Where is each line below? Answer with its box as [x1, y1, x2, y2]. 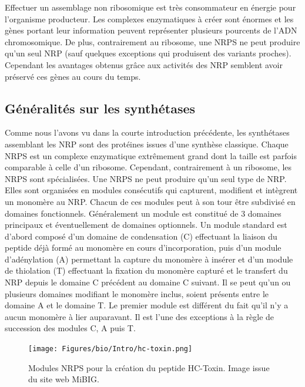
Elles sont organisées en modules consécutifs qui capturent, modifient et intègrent [5, 184, 298, 196]
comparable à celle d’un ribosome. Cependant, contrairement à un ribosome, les [5, 161, 292, 173]
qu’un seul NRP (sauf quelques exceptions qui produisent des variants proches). [5, 47, 291, 59]
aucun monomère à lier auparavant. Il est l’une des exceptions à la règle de [5, 310, 274, 322]
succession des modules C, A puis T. [5, 322, 136, 334]
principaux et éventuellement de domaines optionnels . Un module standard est [5, 218, 287, 231]
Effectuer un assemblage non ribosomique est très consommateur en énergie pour [5, 1, 296, 13]
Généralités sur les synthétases [5, 99, 196, 117]
